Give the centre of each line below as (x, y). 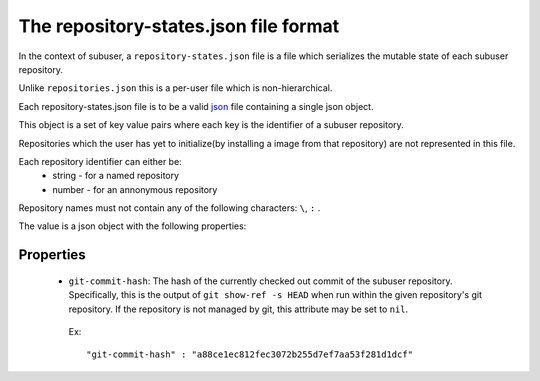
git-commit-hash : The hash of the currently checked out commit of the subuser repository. (260, 281)
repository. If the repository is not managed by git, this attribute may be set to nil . (238, 309)
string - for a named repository (116, 176)
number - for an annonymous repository (135, 189)
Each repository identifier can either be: (100, 161)
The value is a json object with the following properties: (132, 226)
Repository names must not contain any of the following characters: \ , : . (169, 208)
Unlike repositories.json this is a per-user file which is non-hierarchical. (175, 88)
